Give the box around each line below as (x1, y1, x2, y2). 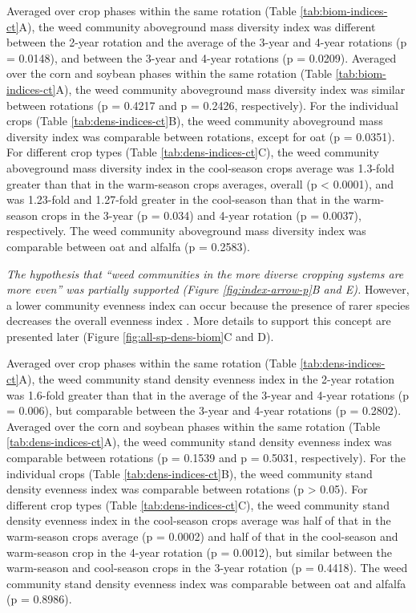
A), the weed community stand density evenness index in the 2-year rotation (18, 371, 395, 388)
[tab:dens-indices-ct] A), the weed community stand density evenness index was (6, 433, 392, 450)
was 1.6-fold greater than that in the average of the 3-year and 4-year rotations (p (6, 386, 410, 403)
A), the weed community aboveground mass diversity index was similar (55, 80, 406, 97)
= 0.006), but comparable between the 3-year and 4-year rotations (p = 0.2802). (6, 402, 402, 419)
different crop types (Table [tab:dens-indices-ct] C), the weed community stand (6, 496, 390, 513)
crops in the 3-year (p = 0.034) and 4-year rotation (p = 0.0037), (41, 206, 361, 223)
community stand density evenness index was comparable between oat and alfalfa (6, 574, 406, 591)
